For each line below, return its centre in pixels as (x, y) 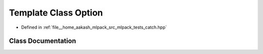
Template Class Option (56, 13)
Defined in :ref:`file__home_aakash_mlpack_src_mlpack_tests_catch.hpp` (94, 27)
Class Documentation (43, 41)
